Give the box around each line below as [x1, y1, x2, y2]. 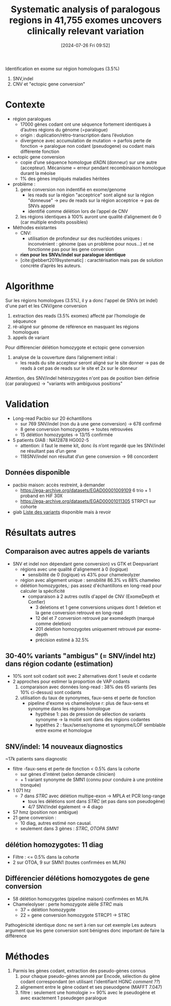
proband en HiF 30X [20, 493, 63, 499]
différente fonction [20, 148, 60, 154]
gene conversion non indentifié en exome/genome [20, 186, 126, 192]
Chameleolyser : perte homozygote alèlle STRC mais [12, 901, 123, 907]
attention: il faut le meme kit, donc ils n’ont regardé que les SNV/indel [20, 442, 165, 449]
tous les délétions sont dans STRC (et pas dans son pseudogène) [27, 798, 165, 804]
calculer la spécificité [20, 588, 65, 594]
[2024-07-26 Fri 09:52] [61, 42, 110, 48]
